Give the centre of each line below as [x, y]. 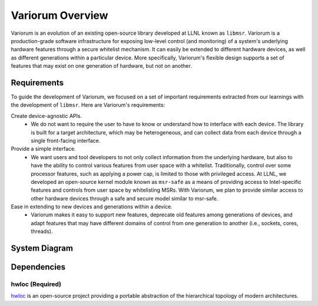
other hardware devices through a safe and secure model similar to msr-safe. [125, 198]
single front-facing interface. [66, 140]
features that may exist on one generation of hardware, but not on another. [102, 66]
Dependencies [38, 267]
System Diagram [42, 249]
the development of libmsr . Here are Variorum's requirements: [88, 105]
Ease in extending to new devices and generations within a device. [92, 207]
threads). [42, 231]
